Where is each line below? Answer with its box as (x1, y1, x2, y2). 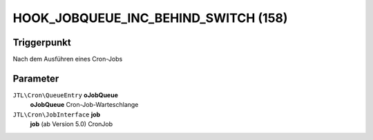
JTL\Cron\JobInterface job (12, 110, 101, 119)
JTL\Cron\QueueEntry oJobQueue (12, 90, 119, 99)
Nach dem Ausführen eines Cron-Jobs (12, 55, 123, 63)
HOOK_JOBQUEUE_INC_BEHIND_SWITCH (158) (12, 10, 288, 26)
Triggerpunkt (12, 37, 72, 48)
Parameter (12, 72, 59, 84)
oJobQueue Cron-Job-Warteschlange (30, 101, 139, 109)
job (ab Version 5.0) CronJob (30, 120, 113, 128)
